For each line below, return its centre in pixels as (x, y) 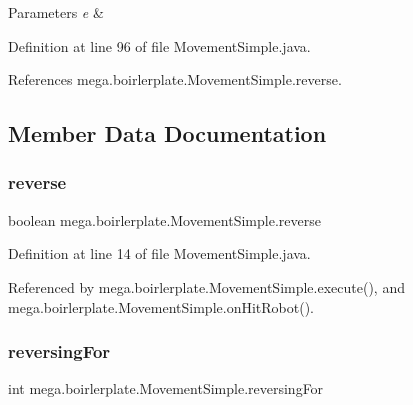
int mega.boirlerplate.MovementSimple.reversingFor (166, 388)
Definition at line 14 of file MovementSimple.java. (159, 253)
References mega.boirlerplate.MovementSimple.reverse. (175, 79)
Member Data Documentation (167, 133)
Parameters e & (56, 12)
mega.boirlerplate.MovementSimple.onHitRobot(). (161, 306)
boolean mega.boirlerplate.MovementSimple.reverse (164, 219)
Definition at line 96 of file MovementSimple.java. (159, 45)
